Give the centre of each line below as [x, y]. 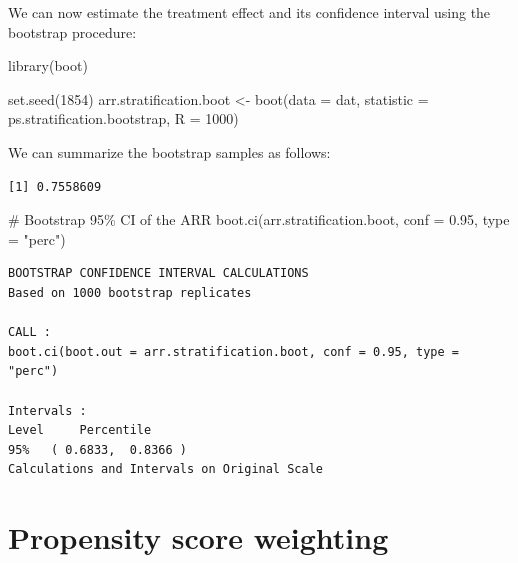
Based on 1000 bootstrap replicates [130, 292]
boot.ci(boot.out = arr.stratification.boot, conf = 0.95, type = [234, 351]
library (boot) [48, 65]
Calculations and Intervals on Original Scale [165, 469]
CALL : [29, 332]
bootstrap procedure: [72, 31]
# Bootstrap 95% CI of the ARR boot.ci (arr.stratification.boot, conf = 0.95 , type [259, 219]
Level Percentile [80, 430]
